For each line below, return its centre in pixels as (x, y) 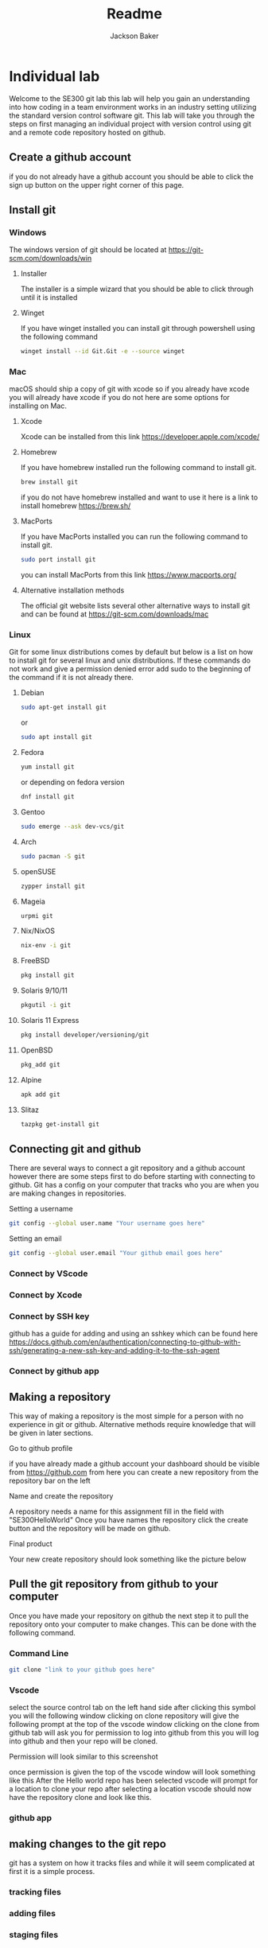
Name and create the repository (61, 1495)
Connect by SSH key (49, 1316)
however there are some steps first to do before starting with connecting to (132, 1176)
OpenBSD (37, 1050)
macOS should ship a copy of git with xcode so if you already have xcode (129, 389)
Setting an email (35, 1238)
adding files (33, 1913)
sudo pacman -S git (53, 856)
